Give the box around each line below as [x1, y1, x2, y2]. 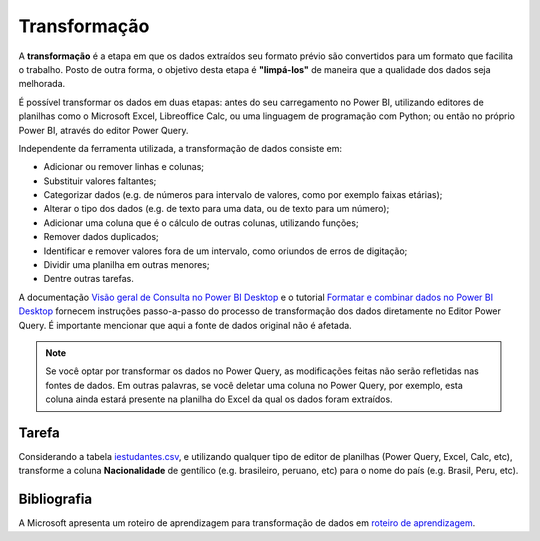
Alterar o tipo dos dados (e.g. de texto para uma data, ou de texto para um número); [43, 203, 390, 215]
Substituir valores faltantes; [43, 175, 157, 187]
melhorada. [18, 78, 66, 90]
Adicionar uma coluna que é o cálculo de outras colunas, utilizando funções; [43, 216, 359, 229]
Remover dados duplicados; [43, 231, 159, 243]
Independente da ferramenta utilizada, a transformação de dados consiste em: [18, 142, 342, 154]
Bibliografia [18, 491, 93, 508]
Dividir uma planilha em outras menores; [43, 259, 210, 271]
